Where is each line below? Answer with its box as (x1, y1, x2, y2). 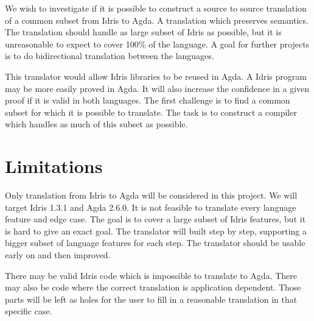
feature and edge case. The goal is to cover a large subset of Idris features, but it (5, 213, 306, 225)
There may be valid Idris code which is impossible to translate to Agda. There (5, 269, 298, 281)
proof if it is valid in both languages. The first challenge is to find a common (5, 94, 290, 107)
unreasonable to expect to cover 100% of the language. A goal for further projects (5, 37, 310, 50)
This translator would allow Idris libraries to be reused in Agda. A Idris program (5, 69, 307, 82)
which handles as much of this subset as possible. (5, 118, 188, 130)
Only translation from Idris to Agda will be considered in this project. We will (5, 189, 298, 202)
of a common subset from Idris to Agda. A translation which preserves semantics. (5, 13, 309, 26)
